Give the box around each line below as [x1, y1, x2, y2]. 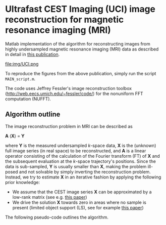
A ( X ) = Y [5, 133, 25, 139]
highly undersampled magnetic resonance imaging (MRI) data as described [5, 46, 159, 52]
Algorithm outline [5, 110, 60, 119]
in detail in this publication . [5, 51, 60, 57]
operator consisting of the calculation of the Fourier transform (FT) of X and [5, 153, 160, 159]
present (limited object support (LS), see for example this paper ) [12, 204, 144, 211]
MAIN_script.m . [5, 76, 36, 82]
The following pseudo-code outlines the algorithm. [5, 214, 109, 220]
